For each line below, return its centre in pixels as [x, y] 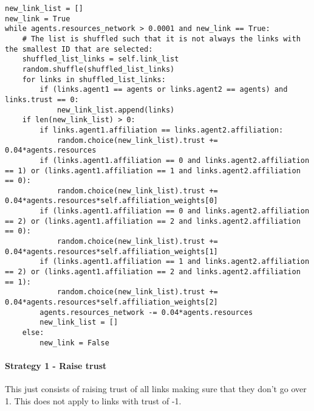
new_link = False [74, 343]
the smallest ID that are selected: [79, 49]
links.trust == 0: [42, 99]
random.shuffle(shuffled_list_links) [98, 69]
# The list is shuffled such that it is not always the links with [161, 39]
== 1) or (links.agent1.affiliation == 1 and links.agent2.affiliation [153, 171]
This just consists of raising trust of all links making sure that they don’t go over [156, 389]
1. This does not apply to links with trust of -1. [93, 400]
